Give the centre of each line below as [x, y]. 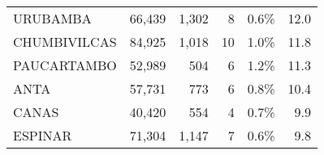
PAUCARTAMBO [65, 65]
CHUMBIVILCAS [65, 42]
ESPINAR [43, 135]
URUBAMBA [52, 18]
